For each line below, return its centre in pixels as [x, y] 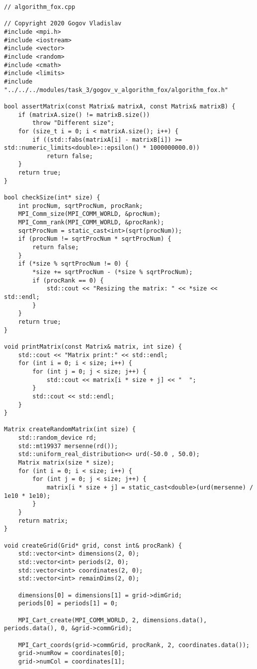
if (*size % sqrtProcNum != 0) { [73, 264]
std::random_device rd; [57, 438]
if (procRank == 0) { [68, 280]
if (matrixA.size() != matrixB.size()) [84, 115]
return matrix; [43, 521]
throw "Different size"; [73, 123]
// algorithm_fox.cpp [40, 7]
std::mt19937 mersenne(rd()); [68, 446]
